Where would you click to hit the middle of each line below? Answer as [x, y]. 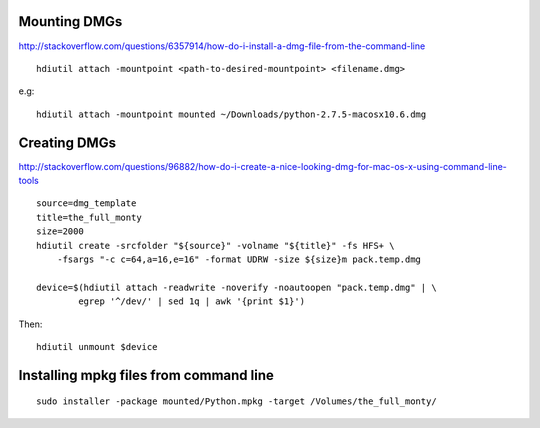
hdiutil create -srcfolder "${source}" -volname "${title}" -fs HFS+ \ [215, 245]
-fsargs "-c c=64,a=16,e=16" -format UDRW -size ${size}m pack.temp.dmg [239, 259]
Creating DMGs [67, 142]
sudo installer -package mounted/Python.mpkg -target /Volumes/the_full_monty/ [236, 401]
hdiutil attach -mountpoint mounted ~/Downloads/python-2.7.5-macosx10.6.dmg [231, 114]
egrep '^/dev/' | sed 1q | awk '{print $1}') [191, 301]
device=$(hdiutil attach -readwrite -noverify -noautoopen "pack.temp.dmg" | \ [236, 287]
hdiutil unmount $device [97, 346]
